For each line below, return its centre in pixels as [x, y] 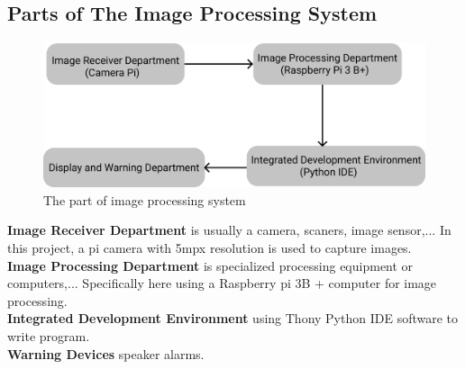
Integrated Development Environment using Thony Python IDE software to [233, 318]
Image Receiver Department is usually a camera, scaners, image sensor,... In [229, 230]
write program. [49, 336]
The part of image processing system [145, 199]
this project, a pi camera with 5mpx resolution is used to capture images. [210, 248]
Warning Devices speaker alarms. [106, 353]
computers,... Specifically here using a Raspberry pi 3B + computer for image [222, 283]
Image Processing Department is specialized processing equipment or [210, 265]
